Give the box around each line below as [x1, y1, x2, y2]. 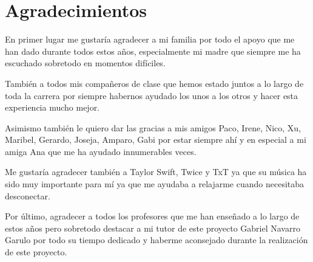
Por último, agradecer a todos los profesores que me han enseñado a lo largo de [5, 210, 300, 222]
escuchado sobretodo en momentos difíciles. [5, 57, 166, 69]
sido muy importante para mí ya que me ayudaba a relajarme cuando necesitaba [5, 178, 305, 190]
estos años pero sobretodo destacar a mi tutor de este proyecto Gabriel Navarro [5, 221, 300, 234]
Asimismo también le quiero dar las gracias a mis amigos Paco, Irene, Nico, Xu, [5, 121, 301, 134]
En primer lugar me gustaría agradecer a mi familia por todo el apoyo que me [5, 33, 295, 46]
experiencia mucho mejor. [5, 101, 100, 114]
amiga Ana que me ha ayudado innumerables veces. [5, 145, 197, 157]
